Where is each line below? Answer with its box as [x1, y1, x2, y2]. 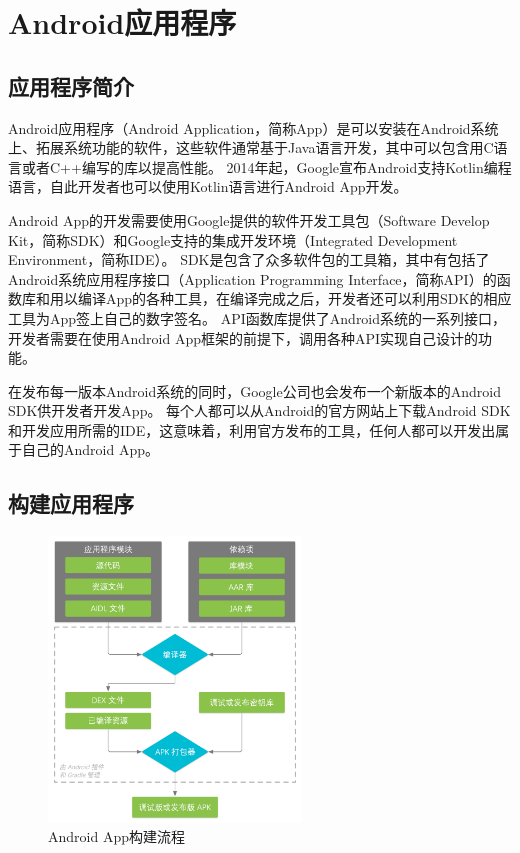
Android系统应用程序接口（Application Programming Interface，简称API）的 [8, 268, 497, 289]
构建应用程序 [8, 488, 134, 519]
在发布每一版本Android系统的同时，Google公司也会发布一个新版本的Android [8, 380, 501, 401]
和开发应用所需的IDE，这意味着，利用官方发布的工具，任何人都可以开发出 [8, 419, 496, 440]
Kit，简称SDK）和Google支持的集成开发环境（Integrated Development [8, 229, 458, 250]
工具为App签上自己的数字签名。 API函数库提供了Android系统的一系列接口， [8, 307, 507, 328]
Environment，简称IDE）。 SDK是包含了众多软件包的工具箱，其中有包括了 [8, 249, 490, 270]
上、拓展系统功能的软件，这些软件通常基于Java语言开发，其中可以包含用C [8, 137, 494, 158]
